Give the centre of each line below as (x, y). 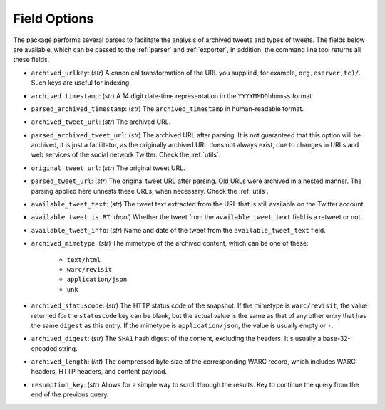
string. (68, 348)
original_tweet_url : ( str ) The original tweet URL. (108, 168)
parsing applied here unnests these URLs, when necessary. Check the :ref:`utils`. (150, 191)
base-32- (337, 339)
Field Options (53, 19)
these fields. (31, 60)
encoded (44, 348)
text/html (84, 259)
